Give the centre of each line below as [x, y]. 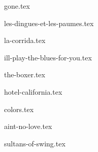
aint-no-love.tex [28, 126]
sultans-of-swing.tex [35, 143]
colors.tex [19, 109]
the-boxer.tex [25, 74]
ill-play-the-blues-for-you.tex [48, 57]
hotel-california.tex [33, 91]
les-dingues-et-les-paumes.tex [49, 23]
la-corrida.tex [25, 40]
